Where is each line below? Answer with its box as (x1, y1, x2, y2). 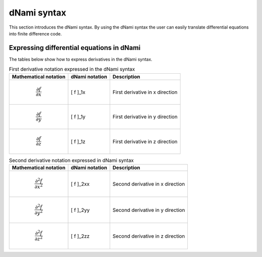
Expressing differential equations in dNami (9, 44, 141, 52)
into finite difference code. (9, 31, 62, 36)
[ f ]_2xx (70, 180, 90, 187)
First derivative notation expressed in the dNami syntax (9, 66, 135, 73)
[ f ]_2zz (70, 233, 90, 240)
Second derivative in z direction (112, 233, 185, 240)
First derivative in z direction (112, 138, 178, 145)
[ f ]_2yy (70, 207, 90, 213)
